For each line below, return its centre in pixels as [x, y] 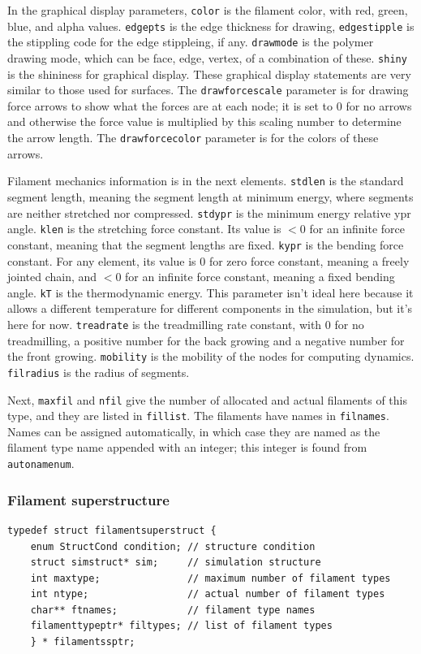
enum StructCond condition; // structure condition [173, 546]
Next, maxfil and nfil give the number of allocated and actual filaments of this [207, 399]
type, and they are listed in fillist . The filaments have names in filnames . [198, 416]
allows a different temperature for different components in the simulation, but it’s [210, 308]
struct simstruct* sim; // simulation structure [176, 563]
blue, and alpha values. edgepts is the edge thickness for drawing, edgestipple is [211, 26]
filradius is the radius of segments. [99, 372]
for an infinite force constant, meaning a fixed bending [260, 277]
